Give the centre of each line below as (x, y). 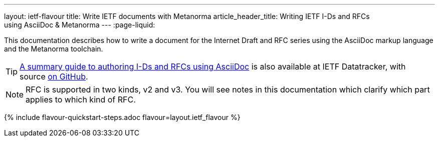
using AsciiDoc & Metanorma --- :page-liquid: (80, 25)
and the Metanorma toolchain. (54, 49)
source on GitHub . (54, 76)
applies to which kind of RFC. (81, 99)
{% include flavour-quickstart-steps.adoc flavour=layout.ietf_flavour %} (122, 117)
